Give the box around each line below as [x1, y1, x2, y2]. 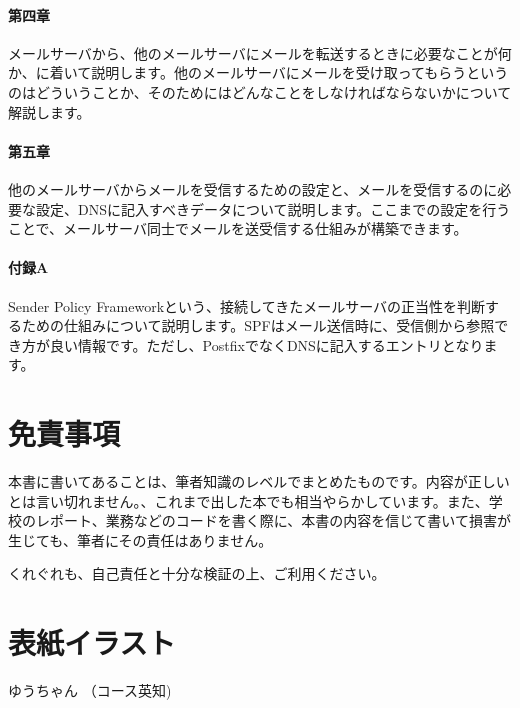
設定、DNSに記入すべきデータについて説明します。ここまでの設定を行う [35, 198, 511, 219]
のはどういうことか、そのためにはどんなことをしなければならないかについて [8, 81, 512, 102]
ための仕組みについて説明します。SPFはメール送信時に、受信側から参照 [21, 315, 495, 336]
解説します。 [8, 101, 91, 122]
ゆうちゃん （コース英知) [8, 680, 172, 701]
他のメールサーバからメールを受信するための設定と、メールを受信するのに [8, 178, 498, 199]
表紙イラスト [8, 622, 176, 663]
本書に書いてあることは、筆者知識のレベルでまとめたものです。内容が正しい [8, 471, 510, 492]
